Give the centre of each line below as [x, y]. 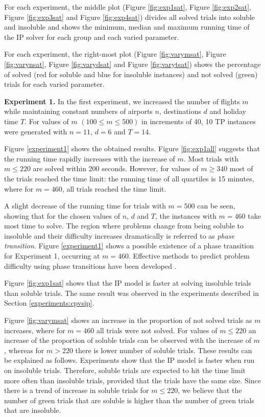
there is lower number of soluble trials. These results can [164, 350]
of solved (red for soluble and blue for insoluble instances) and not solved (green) [131, 74]
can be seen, [216, 206]
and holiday [228, 111]
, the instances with [186, 215]
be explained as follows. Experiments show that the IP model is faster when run [129, 360]
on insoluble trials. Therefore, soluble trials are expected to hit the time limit [125, 370]
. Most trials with [211, 158]
